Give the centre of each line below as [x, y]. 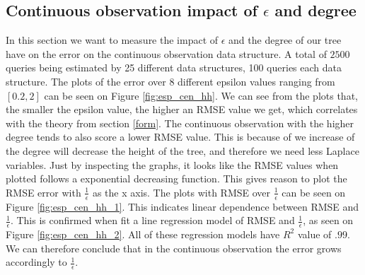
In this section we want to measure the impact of [112, 40]
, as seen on [328, 220]
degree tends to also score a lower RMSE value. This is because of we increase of [180, 137]
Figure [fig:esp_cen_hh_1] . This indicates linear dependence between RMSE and [182, 206]
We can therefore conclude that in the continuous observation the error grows [174, 248]
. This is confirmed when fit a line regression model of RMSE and [152, 220]
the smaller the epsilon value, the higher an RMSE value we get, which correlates [182, 109]
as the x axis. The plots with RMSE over [181, 192]
